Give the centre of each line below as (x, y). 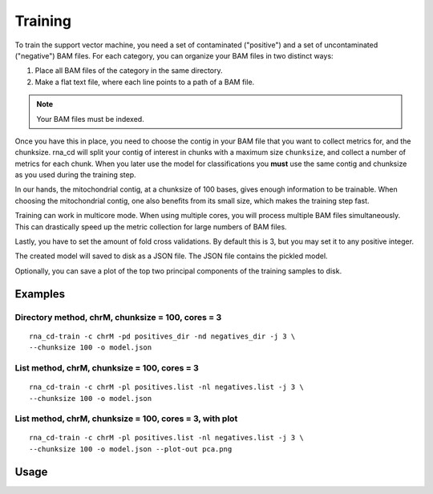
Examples (40, 294)
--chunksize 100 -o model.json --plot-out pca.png (131, 449)
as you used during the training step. (75, 175)
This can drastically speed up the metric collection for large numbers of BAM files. (151, 227)
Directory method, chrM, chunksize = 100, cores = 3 (118, 317)
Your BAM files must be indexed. (90, 119)
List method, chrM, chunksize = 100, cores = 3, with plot (126, 419)
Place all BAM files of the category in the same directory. (129, 71)
